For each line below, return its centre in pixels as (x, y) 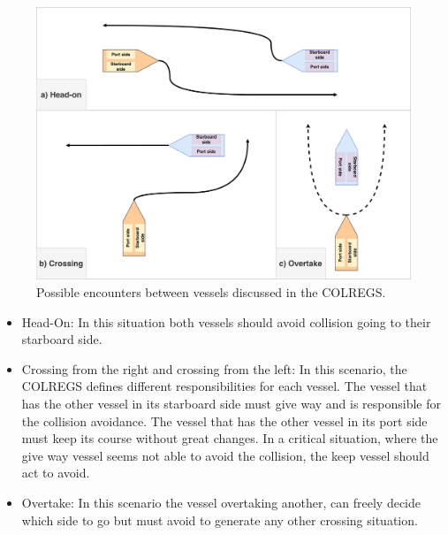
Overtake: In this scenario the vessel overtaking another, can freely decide (221, 502)
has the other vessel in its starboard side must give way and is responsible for (232, 404)
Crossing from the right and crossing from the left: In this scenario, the (214, 368)
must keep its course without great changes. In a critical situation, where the (230, 438)
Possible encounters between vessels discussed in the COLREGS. (211, 292)
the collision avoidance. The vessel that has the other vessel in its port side (224, 420)
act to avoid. (56, 473)
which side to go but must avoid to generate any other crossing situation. (220, 520)
